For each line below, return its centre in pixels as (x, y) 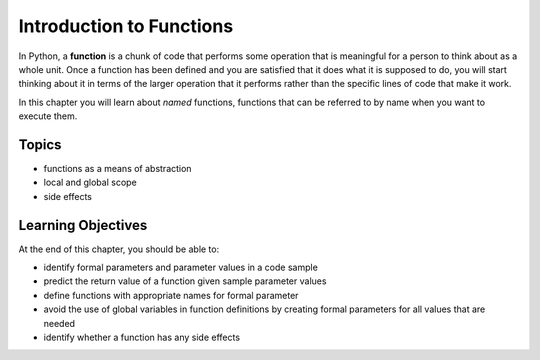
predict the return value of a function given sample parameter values (185, 281)
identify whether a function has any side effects (141, 337)
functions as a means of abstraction (117, 169)
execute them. (48, 116)
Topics (40, 144)
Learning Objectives (83, 225)
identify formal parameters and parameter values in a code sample (181, 267)
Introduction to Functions (126, 26)
